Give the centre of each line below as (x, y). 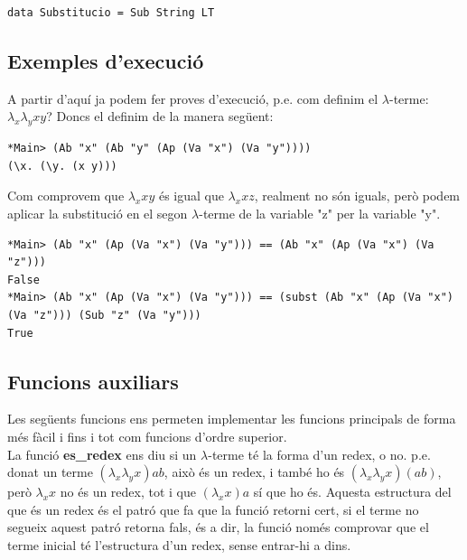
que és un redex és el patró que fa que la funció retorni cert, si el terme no (213, 509)
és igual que (191, 196)
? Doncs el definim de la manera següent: (160, 116)
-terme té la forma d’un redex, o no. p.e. (319, 454)
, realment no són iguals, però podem (357, 196)
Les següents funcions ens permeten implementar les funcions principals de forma (232, 419)
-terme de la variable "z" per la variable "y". (320, 213)
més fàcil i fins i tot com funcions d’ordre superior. (147, 436)
